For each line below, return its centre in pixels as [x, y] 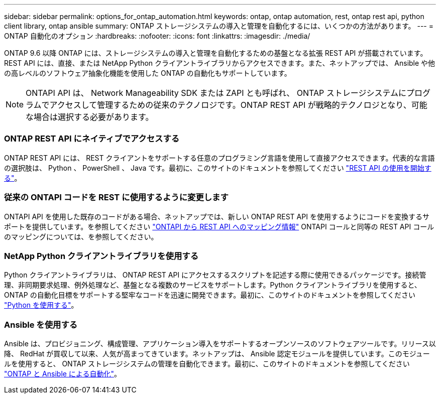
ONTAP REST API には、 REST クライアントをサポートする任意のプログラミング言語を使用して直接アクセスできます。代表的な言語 [219, 158]
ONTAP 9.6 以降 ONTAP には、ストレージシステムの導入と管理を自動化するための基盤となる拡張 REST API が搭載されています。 [216, 53]
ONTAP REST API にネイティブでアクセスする [92, 139]
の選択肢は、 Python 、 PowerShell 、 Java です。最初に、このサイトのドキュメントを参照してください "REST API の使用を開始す [218, 168]
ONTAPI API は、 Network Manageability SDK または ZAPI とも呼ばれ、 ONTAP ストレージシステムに [216, 93]
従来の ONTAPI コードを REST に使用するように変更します [116, 197]
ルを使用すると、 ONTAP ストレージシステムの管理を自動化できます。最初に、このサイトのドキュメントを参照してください [207, 364]
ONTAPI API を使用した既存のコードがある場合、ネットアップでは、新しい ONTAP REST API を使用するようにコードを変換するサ [217, 216]
